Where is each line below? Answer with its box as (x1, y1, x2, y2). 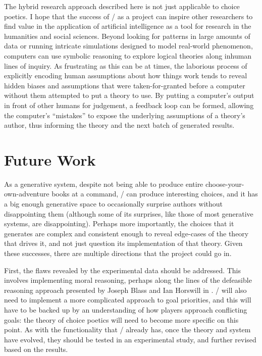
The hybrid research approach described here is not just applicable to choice (4, 1, 240, 11)
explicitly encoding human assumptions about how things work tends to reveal (4, 70, 247, 81)
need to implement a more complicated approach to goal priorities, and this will (4, 294, 251, 305)
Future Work (4, 149, 96, 170)
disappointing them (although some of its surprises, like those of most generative (4, 208, 253, 219)
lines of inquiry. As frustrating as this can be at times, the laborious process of (4, 60, 247, 71)
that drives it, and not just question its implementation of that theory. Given (4, 238, 243, 248)
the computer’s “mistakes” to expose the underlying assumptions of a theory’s (4, 110, 245, 120)
